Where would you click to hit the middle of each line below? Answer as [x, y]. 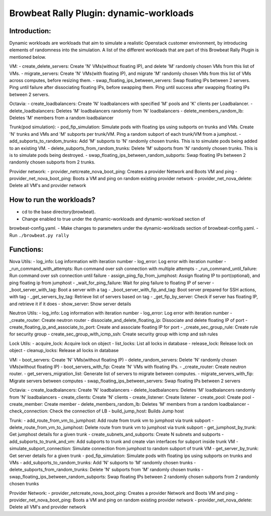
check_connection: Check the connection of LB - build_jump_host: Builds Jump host [97, 411]
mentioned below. [28, 57]
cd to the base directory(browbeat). [59, 212]
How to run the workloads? [52, 200]
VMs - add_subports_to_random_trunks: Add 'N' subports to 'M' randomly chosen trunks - [103, 463]
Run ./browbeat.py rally [39, 235]
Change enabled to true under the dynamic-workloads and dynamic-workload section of [114, 219]
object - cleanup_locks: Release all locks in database [64, 351]
